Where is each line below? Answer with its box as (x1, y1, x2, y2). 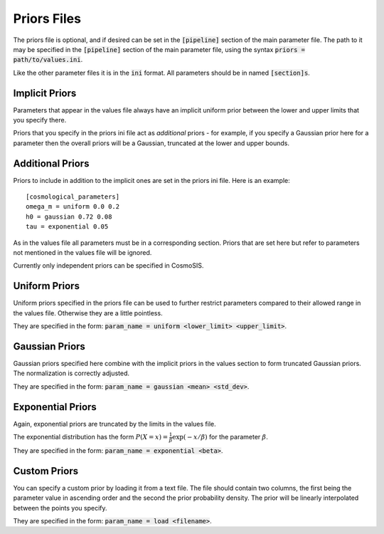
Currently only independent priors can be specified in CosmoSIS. (13, 261, 204, 270)
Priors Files (13, 11, 82, 26)
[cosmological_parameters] (26, 193, 120, 201)
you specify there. (13, 116, 67, 125)
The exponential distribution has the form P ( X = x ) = (13, 433, 169, 441)
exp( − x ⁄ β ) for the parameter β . (171, 433, 268, 441)
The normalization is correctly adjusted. (13, 369, 129, 377)
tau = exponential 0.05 (26, 223, 109, 231)
